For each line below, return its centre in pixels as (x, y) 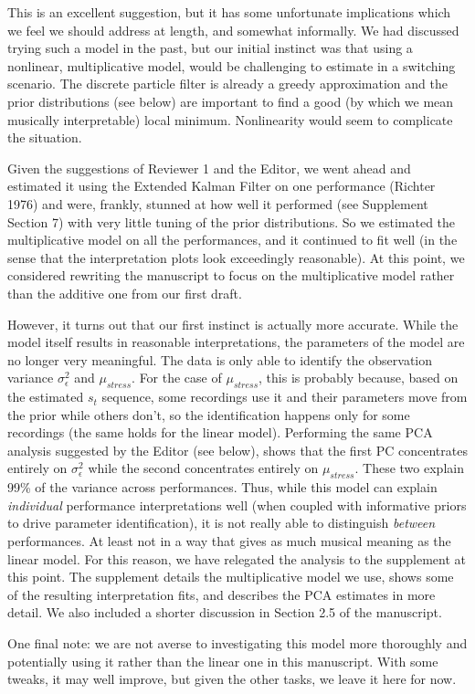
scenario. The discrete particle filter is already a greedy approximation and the (227, 84)
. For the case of (177, 378)
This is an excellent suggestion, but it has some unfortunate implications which (229, 12)
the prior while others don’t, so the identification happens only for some (209, 414)
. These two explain (409, 468)
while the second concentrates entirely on (203, 468)
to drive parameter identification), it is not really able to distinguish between (222, 523)
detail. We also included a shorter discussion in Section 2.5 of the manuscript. (225, 612)
